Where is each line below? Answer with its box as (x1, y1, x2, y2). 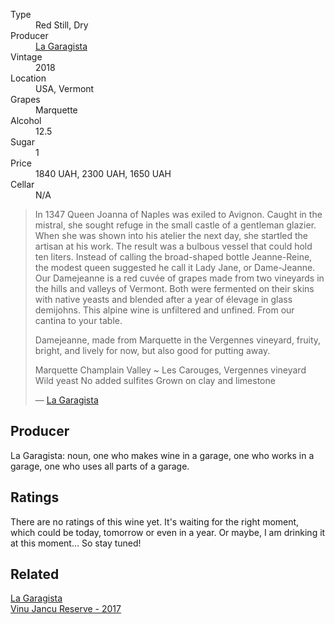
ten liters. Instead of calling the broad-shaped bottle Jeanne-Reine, (34, 251, 313, 263)
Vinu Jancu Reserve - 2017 (10, 603, 122, 615)
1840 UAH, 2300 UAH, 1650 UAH (35, 168, 172, 179)
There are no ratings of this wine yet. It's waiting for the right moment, (10, 515, 300, 528)
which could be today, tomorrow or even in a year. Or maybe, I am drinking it (10, 526, 326, 538)
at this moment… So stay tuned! (10, 537, 142, 549)
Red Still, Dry (35, 19, 89, 31)
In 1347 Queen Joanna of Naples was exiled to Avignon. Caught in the (34, 209, 323, 220)
